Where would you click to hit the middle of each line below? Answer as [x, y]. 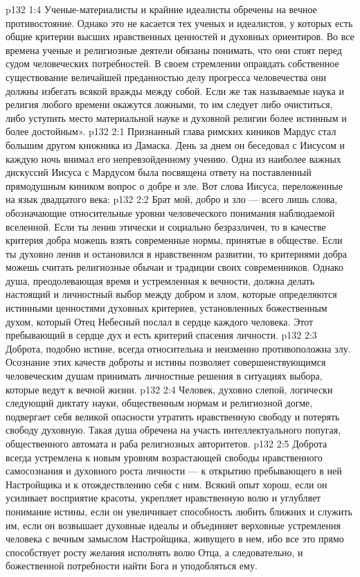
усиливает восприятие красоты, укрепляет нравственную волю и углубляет [163, 498]
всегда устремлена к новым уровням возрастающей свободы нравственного [164, 457]
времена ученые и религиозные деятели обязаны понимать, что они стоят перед [174, 50]
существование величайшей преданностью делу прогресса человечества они [166, 77]
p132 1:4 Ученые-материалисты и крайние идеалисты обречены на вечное [161, 9]
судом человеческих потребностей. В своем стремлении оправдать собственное [172, 63]
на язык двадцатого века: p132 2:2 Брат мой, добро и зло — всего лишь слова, [172, 199]
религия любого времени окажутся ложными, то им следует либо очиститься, [169, 104]
